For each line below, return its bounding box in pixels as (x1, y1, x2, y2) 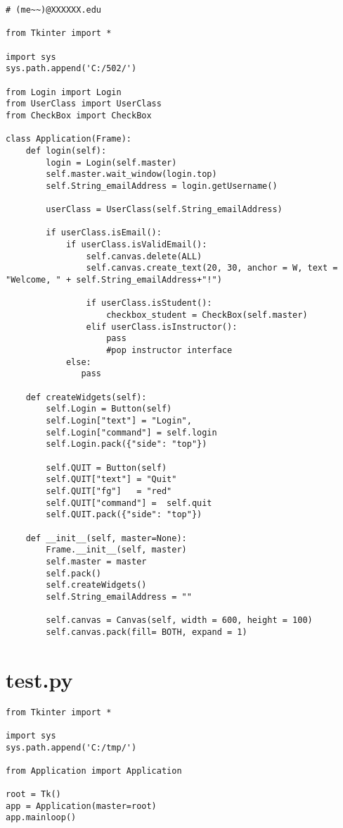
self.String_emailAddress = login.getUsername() (46, 180, 278, 191)
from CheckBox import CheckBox (6, 110, 152, 121)
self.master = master (46, 556, 147, 567)
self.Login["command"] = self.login (46, 427, 217, 438)
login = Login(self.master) (46, 157, 177, 168)
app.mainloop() (6, 812, 77, 823)
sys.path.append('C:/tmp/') (6, 742, 137, 753)
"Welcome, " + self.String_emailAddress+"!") (6, 275, 222, 285)
